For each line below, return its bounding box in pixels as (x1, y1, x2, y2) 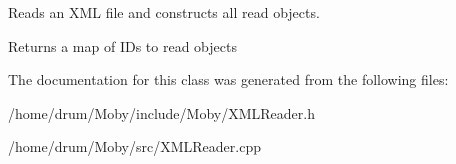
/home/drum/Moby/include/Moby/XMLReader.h (8, 102, 315, 123)
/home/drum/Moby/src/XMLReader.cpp (8, 136, 261, 157)
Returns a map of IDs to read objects (8, 35, 237, 56)
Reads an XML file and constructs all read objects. (8, 2, 320, 22)
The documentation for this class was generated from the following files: (8, 69, 449, 90)
